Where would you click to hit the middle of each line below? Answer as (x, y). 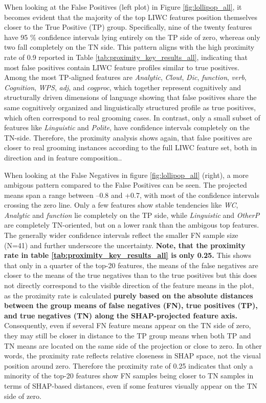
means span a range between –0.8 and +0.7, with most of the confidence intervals (132, 195)
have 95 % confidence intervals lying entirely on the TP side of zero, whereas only (132, 37)
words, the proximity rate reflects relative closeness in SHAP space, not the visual (132, 356)
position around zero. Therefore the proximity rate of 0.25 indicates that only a (129, 365)
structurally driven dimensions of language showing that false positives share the (130, 97)
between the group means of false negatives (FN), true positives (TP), (131, 305)
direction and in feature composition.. (63, 157)
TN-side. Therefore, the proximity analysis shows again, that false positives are (128, 137)
